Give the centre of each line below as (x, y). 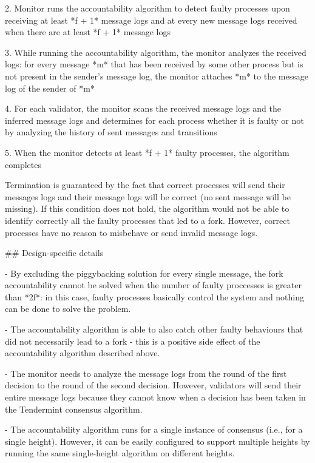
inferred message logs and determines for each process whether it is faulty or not (154, 120)
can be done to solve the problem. (68, 309)
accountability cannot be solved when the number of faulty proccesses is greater (153, 285)
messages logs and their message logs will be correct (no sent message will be (148, 196)
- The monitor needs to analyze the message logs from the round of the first (146, 373)
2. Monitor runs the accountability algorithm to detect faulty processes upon (147, 8)
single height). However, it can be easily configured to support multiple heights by (157, 441)
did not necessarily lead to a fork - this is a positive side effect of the (133, 341)
